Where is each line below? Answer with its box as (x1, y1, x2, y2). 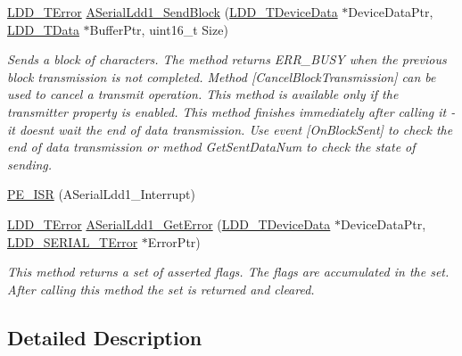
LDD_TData (7, 20, 79, 38)
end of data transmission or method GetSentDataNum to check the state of (7, 137, 416, 156)
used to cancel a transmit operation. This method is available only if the (7, 85, 399, 103)
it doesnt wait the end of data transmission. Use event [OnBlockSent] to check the (7, 120, 453, 138)
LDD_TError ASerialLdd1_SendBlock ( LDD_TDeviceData (7, 3, 338, 21)
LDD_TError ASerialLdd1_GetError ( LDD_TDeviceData (7, 214, 331, 233)
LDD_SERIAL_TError (7, 232, 138, 251)
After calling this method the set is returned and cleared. (7, 279, 315, 298)
